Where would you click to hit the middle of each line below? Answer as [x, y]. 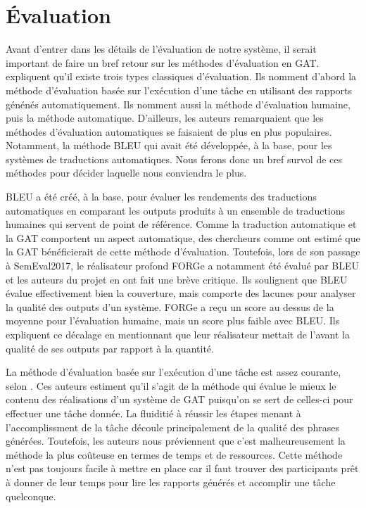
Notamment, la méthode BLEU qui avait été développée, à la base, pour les [169, 145]
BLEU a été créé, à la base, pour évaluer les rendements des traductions [161, 197]
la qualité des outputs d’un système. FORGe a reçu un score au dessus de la [170, 306]
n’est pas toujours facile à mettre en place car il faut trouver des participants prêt [182, 468]
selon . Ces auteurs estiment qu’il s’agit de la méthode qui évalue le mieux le [171, 385]
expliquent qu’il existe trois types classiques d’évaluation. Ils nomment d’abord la [181, 76]
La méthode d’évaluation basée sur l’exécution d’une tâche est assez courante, [173, 372]
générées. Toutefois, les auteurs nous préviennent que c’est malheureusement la [176, 441]
